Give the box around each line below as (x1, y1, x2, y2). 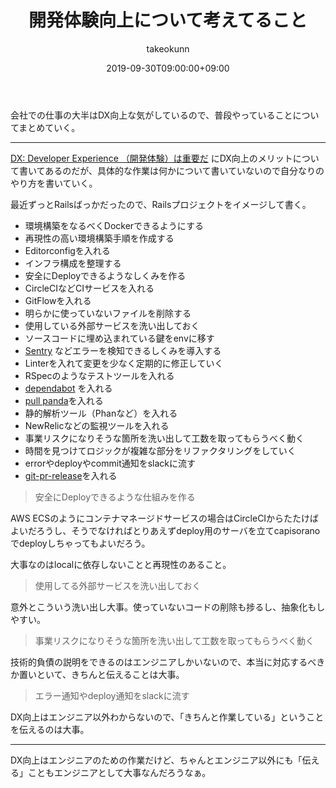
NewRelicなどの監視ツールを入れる (24, 419, 170, 431)
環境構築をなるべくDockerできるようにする (24, 219, 204, 231)
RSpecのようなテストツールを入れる (24, 369, 175, 381)
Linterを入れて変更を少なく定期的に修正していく (24, 357, 224, 369)
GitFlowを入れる (24, 294, 92, 306)
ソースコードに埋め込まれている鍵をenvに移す (24, 332, 215, 344)
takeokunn (146, 42, 190, 55)
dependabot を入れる (24, 382, 113, 394)
